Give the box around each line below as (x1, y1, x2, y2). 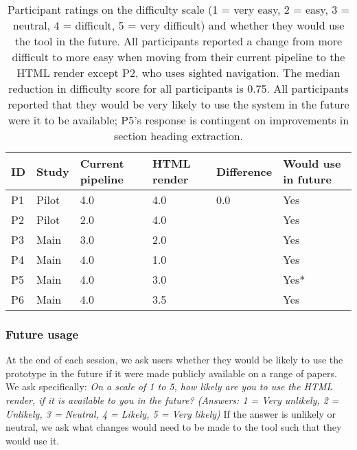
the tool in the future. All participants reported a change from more (14, 33, 343, 49)
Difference (216, 163, 273, 179)
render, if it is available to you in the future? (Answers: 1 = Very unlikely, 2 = (5, 393, 339, 407)
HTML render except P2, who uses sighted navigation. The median (16, 65, 341, 80)
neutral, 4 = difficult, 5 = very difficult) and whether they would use (12, 17, 345, 33)
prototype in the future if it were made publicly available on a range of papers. (5, 365, 337, 380)
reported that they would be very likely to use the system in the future (8, 96, 349, 112)
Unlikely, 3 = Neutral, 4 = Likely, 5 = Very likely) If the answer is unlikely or (5, 406, 336, 420)
